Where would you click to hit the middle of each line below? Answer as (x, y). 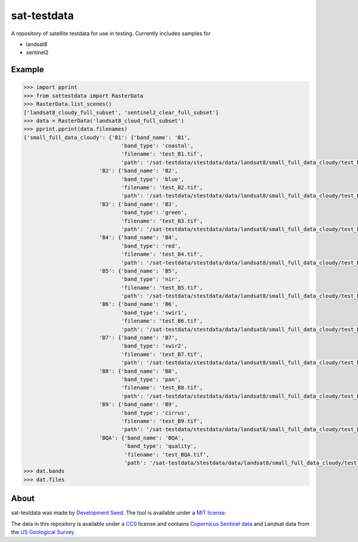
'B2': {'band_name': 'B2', (138, 171)
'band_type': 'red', (151, 246)
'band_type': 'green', (154, 213)
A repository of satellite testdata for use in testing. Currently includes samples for (111, 33)
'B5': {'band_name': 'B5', (138, 271)
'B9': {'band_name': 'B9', (138, 405)
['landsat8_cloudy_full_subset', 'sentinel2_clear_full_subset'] (121, 112)
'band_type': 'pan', (151, 380)
